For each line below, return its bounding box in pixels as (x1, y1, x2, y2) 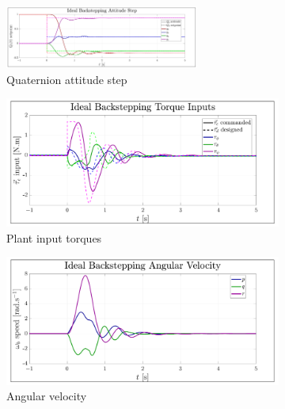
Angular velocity (6, 388, 87, 404)
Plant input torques (6, 229, 102, 246)
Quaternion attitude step (6, 71, 127, 87)
